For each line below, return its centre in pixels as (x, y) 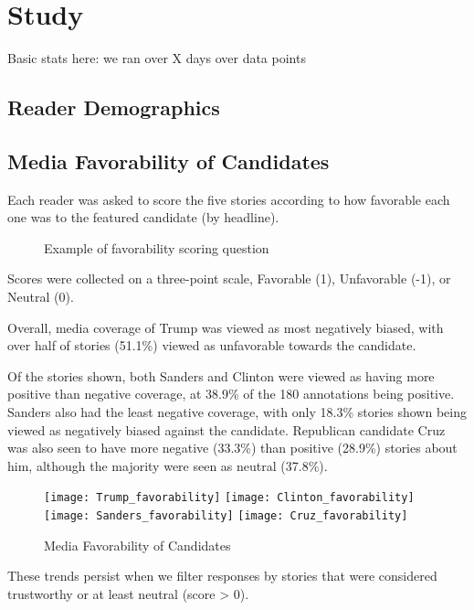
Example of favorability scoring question (157, 247)
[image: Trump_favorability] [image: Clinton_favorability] (229, 498)
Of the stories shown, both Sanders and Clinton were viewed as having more (221, 375)
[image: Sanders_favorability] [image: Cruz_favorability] (226, 516)
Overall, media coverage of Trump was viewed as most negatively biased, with (226, 327)
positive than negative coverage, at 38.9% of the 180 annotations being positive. (231, 394)
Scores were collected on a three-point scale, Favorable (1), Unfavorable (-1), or (229, 278)
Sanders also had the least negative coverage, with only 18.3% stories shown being (237, 412)
